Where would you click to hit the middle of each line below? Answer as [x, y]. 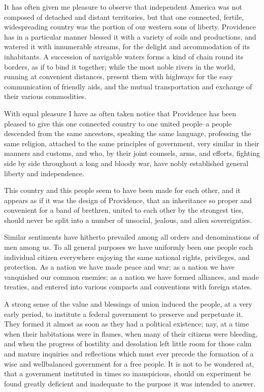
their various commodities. [45, 96]
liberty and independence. [44, 173]
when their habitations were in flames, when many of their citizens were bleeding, [131, 333]
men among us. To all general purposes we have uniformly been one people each [128, 247]
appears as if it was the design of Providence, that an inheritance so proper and [128, 200]
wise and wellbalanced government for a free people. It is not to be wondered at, [129, 363]
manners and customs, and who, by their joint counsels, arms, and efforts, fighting [132, 153]
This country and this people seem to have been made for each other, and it [122, 190]
